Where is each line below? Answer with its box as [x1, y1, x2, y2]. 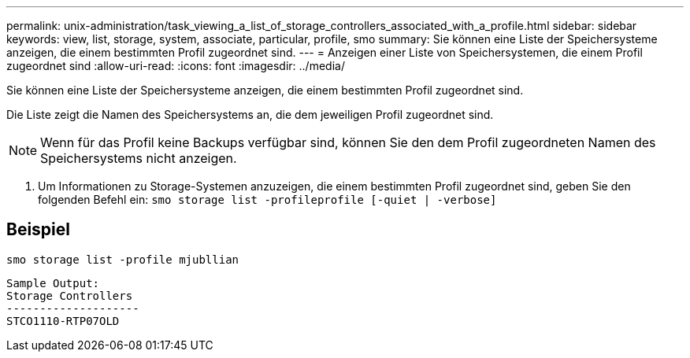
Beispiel [6, 220, 70, 240]
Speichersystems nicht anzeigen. [40, 150, 237, 166]
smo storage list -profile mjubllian [6, 253, 239, 266]
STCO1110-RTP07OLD [6, 314, 120, 327]
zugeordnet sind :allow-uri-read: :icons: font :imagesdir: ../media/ [6, 59, 345, 72]
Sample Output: [6, 276, 100, 290]
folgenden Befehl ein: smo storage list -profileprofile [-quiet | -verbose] [38, 193, 497, 206]
